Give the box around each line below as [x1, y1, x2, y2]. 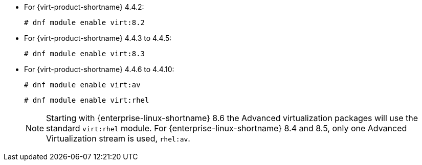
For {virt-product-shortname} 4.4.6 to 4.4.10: [24, 65, 174, 74]
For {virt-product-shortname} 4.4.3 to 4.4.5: [24, 34, 172, 42]
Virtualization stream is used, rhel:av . [46, 133, 190, 144]
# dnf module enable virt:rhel [24, 96, 149, 104]
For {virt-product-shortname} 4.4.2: [24, 3, 144, 11]
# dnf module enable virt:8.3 [24, 50, 145, 58]
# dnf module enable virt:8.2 [24, 18, 145, 27]
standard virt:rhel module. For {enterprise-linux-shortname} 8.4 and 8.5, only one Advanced [46, 123, 407, 133]
